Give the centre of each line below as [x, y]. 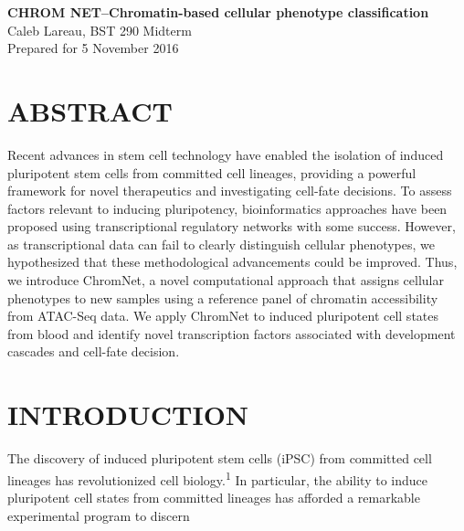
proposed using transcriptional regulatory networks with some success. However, [232, 226]
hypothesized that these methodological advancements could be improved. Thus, [232, 262]
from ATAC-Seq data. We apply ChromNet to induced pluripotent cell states [223, 316]
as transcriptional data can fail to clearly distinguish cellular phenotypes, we [221, 244]
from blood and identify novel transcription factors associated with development [232, 333]
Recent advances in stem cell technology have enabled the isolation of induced [226, 154]
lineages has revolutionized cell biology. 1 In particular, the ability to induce [217, 478]
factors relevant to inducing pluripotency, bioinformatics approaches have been [227, 208]
